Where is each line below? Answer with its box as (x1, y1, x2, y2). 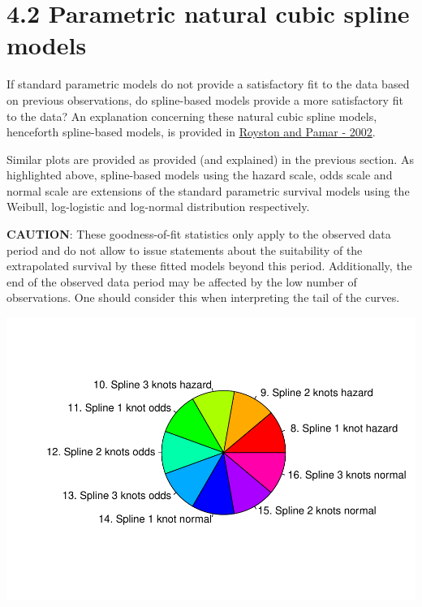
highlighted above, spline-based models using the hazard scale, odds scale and (6, 166, 393, 183)
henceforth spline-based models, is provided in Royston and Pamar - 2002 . (6, 123, 376, 140)
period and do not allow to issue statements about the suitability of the (6, 241, 363, 258)
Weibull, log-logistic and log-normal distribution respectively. (6, 198, 310, 215)
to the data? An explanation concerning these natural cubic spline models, (6, 107, 377, 124)
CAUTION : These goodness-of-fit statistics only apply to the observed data (6, 226, 391, 243)
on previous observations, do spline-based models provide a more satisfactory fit (6, 91, 403, 108)
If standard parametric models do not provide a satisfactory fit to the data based (6, 75, 410, 93)
